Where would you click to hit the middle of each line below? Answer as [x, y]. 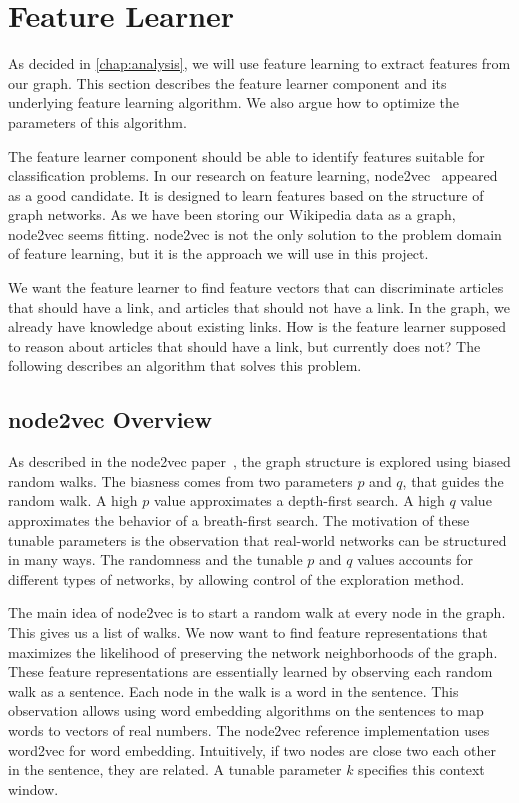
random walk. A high [73, 500]
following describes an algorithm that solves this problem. [185, 365]
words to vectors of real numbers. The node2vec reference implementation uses [249, 729]
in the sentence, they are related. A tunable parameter [175, 769]
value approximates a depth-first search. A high [299, 500]
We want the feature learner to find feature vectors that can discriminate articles [256, 287]
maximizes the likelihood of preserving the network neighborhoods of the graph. [253, 651]
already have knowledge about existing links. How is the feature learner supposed [257, 326]
